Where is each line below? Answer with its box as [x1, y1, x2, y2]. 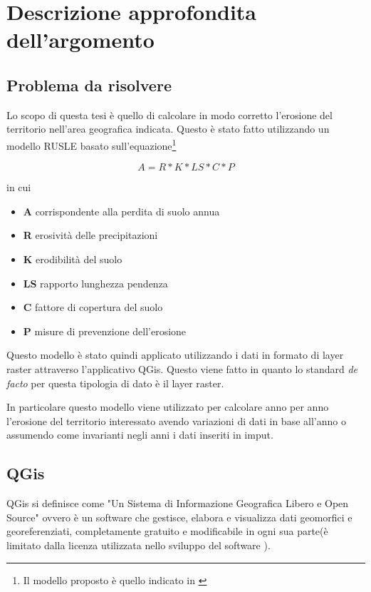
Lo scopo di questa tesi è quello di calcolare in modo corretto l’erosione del [6, 107, 333, 122]
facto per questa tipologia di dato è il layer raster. [6, 375, 224, 390]
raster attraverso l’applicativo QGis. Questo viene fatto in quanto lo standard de [6, 361, 358, 376]
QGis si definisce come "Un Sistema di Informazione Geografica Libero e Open [6, 496, 349, 511]
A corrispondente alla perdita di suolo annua [23, 203, 220, 218]
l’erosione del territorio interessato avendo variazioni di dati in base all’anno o [6, 413, 346, 428]
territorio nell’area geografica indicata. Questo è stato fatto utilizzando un [6, 121, 330, 136]
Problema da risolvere [6, 73, 172, 96]
